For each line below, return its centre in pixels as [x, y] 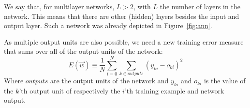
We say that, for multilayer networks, [59, 6]
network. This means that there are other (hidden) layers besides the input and [122, 16]
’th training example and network [174, 90]
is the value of [225, 81]
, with [142, 6]
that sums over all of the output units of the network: [83, 51]
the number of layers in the [200, 6]
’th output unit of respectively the [70, 90]
